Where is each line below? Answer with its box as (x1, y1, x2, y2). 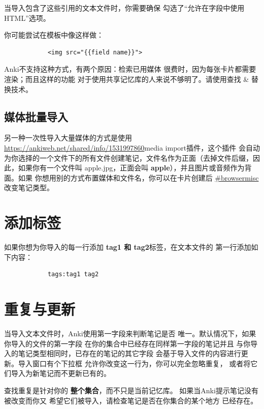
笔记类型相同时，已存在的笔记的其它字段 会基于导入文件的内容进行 (18, 348, 241, 359)
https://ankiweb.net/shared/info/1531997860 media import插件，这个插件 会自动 (4, 142, 260, 153)
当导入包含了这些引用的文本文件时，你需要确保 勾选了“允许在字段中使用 (4, 3, 245, 13)
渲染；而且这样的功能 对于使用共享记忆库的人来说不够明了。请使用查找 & (4, 73, 249, 84)
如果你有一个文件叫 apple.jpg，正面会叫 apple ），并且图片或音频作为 (18, 162, 245, 173)
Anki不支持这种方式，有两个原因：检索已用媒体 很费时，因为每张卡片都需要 (4, 64, 256, 74)
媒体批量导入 (4, 108, 68, 124)
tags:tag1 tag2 (47, 271, 99, 278)
